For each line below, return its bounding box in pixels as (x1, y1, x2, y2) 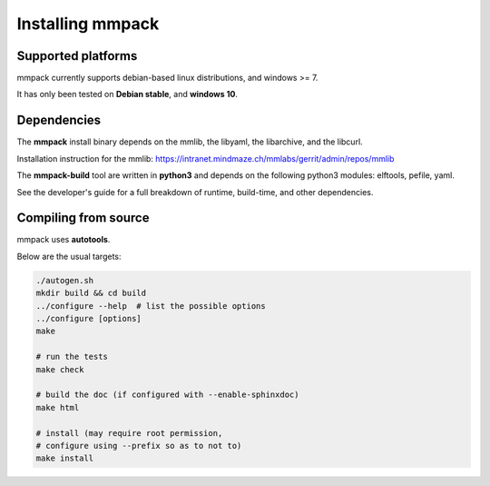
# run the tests (35, 352, 109, 362)
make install (35, 453, 94, 463)
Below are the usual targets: (16, 251, 122, 262)
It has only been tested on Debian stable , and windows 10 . (16, 89, 238, 100)
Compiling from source (16, 210, 150, 226)
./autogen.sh (35, 275, 94, 285)
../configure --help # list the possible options (35, 301, 267, 311)
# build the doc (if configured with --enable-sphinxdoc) (35, 390, 299, 400)
